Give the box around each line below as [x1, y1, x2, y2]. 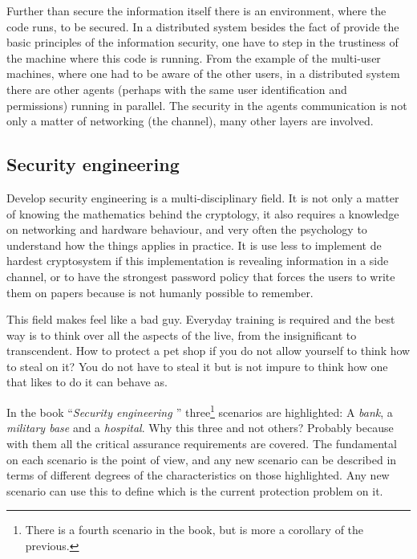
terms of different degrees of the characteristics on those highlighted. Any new [6, 467, 390, 484]
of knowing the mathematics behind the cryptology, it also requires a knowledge [6, 205, 399, 222]
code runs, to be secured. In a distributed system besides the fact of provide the [6, 18, 399, 35]
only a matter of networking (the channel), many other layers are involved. [6, 112, 374, 129]
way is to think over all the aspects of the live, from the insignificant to [6, 326, 357, 343]
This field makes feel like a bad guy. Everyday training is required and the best [6, 311, 395, 328]
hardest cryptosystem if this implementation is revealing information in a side [6, 252, 389, 269]
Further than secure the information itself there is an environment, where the [6, 2, 387, 18]
